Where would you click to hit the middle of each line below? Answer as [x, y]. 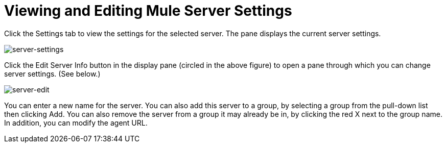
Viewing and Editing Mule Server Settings [148, 11]
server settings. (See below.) [52, 73]
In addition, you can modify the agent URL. [76, 122]
